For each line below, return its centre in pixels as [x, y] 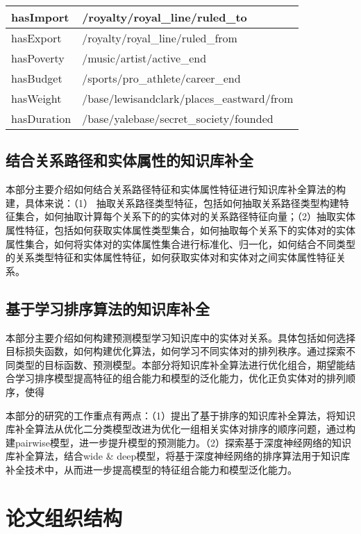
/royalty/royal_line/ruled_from [160, 38]
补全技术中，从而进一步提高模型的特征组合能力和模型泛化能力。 [151, 469]
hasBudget [37, 78]
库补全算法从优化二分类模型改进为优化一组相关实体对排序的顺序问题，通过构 [180, 429]
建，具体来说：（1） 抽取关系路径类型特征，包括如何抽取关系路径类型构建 [173, 202]
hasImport [40, 17]
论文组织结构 [64, 517]
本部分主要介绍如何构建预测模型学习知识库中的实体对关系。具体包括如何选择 [180, 337]
